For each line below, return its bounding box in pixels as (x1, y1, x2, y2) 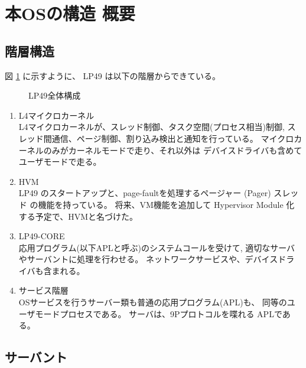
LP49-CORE (18, 230, 65, 242)
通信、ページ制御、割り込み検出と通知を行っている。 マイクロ (51, 132, 294, 144)
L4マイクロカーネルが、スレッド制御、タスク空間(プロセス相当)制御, (18, 121, 285, 133)
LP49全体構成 (28, 89, 81, 102)
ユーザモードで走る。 (18, 155, 102, 168)
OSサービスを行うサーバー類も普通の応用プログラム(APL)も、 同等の (18, 296, 287, 308)
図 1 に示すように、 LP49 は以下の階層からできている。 (5, 69, 221, 82)
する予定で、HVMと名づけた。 (18, 210, 138, 222)
